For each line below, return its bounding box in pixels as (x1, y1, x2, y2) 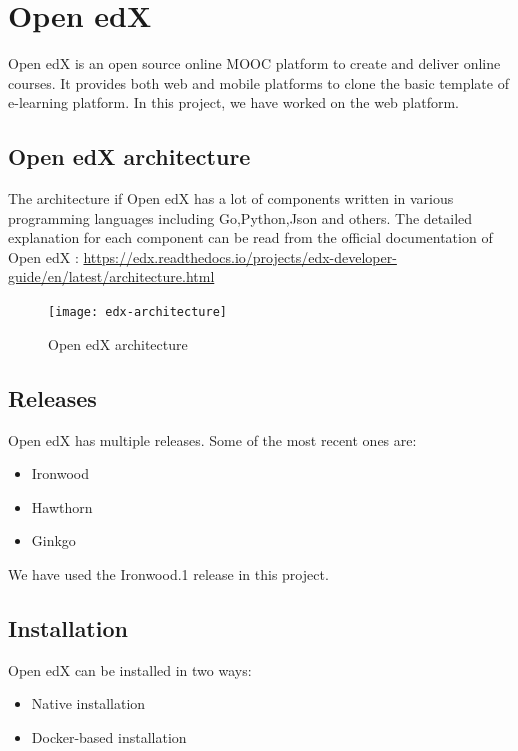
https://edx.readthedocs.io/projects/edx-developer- (83, 246, 397, 267)
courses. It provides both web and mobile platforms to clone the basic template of (8, 72, 509, 93)
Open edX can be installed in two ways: (8, 659, 252, 680)
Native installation (31, 693, 146, 714)
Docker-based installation (31, 726, 187, 747)
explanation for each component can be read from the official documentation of (8, 227, 493, 248)
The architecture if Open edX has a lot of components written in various (8, 188, 454, 209)
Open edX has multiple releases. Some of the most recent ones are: (8, 429, 417, 450)
